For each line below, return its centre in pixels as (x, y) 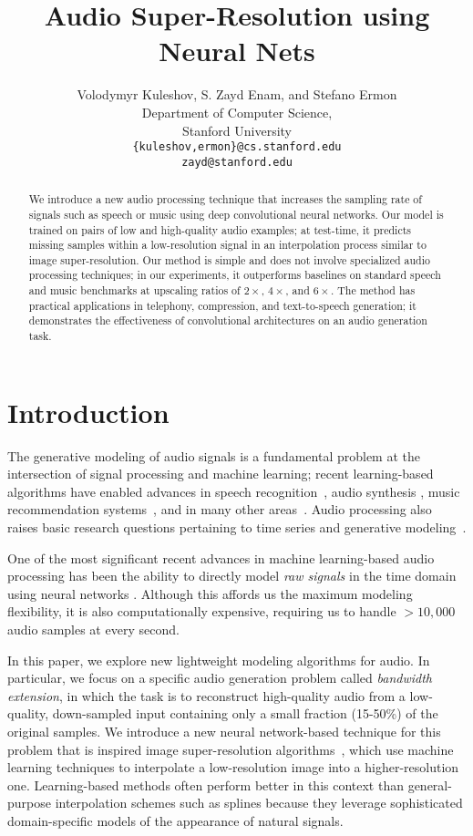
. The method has (373, 290)
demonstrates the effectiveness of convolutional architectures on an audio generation (228, 320)
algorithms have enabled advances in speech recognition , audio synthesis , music (234, 491)
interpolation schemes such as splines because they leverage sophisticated (259, 803)
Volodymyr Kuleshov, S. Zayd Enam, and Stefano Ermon (237, 94)
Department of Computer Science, (237, 112)
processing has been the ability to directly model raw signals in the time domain (232, 576)
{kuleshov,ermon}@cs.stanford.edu (237, 147)
